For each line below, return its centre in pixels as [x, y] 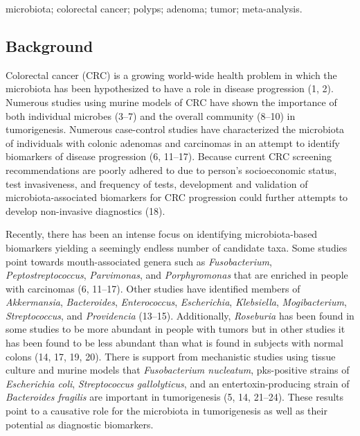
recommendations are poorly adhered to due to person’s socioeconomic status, [171, 169]
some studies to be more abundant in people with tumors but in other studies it [175, 329]
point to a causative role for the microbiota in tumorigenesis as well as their [166, 411]
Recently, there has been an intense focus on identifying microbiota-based [162, 234]
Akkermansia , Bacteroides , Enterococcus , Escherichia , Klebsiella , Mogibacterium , [176, 302]
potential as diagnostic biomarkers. [80, 424]
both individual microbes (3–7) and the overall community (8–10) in [151, 115]
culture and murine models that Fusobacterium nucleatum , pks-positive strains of [178, 370]
